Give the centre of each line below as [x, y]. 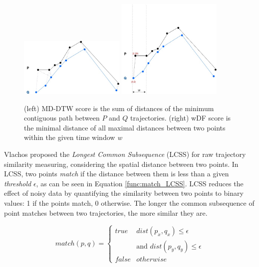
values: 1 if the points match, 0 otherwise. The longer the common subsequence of [129, 203]
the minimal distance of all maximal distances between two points [125, 127]
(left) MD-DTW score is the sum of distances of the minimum [119, 108]
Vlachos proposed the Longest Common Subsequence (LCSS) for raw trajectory [125, 154]
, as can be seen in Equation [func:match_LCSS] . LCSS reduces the [140, 183]
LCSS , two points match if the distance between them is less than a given [117, 174]
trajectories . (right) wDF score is [181, 118]
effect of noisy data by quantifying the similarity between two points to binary [124, 193]
